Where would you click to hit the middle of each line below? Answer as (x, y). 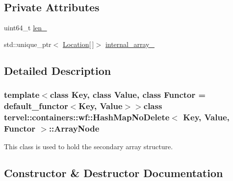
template (22, 95)
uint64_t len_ (26, 28)
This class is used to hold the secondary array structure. (89, 147)
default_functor (36, 106)
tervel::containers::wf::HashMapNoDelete (87, 117)
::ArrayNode (74, 128)
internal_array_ (130, 44)
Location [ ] (78, 44)
